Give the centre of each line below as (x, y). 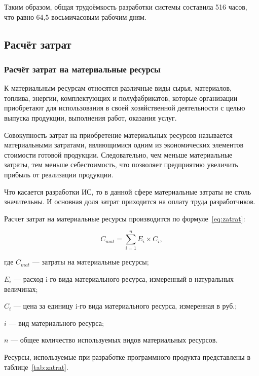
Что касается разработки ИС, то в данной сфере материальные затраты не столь (128, 191)
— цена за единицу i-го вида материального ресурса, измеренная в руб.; (125, 306)
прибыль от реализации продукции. (59, 174)
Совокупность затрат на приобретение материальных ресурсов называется (118, 135)
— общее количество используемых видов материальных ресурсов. (114, 340)
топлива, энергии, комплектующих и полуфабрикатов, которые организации (121, 98)
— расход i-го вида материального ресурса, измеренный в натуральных (124, 279)
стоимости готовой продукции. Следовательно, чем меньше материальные (118, 154)
